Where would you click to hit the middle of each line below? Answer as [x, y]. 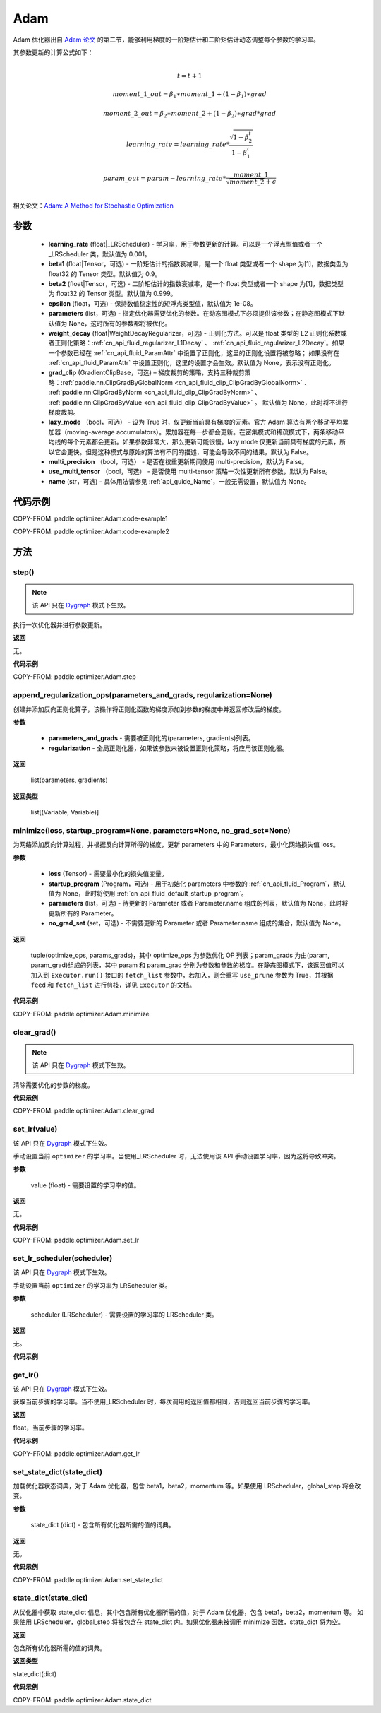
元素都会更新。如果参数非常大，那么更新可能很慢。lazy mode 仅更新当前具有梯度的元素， [209, 442]
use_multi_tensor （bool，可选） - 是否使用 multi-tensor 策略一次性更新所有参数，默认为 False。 [190, 472]
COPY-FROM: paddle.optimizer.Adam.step [75, 677]
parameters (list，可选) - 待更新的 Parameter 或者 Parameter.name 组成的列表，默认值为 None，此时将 [198, 903]
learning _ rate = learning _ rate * [178, 144]
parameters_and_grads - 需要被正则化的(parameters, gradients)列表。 [151, 738]
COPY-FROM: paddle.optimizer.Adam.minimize [81, 1014]
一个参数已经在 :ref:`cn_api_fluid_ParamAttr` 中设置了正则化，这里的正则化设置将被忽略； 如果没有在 [194, 352]
